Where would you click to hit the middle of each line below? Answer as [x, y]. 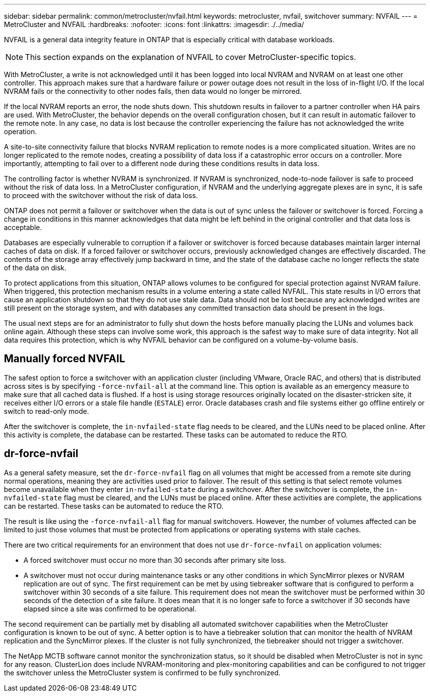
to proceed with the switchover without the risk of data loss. [101, 195]
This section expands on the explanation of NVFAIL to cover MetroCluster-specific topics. [191, 57]
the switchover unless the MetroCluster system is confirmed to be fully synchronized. [142, 672]
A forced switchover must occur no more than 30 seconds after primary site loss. [155, 560]
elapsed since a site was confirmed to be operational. [110, 609]
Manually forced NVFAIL [65, 359]
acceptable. [23, 227]
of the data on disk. [35, 268]
